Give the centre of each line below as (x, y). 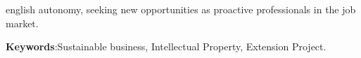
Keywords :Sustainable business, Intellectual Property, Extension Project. (166, 46)
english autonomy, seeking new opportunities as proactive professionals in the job (181, 9)
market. (22, 23)
